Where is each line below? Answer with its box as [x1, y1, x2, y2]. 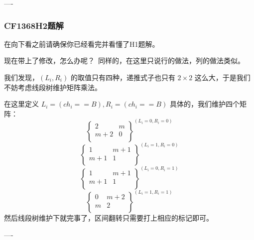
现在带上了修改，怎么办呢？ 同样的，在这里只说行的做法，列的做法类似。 [4, 55, 245, 66]
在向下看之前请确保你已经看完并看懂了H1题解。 [4, 38, 159, 49]
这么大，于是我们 [194, 72, 251, 82]
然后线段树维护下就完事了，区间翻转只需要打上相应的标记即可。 [4, 213, 213, 223]
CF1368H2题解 [4, 19, 64, 31]
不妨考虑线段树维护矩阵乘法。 [4, 82, 102, 92]
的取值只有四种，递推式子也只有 [70, 72, 175, 82]
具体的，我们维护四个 [169, 99, 240, 109]
